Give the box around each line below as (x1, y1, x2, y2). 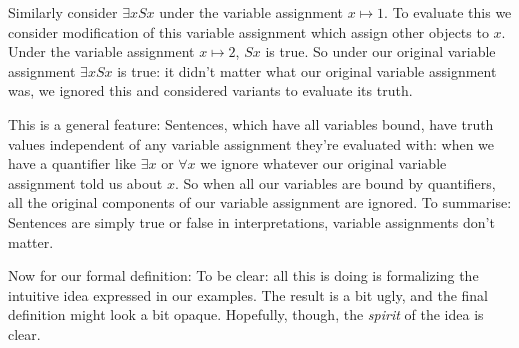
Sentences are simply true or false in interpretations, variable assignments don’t (8, 211, 495, 232)
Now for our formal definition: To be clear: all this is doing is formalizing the (8, 265, 479, 286)
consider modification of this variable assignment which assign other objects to (8, 21, 489, 42)
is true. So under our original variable (265, 41, 496, 62)
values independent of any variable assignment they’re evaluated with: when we (8, 133, 495, 154)
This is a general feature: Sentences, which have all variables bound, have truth (8, 113, 494, 134)
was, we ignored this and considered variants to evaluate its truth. (8, 80, 413, 101)
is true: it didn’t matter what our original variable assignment (117, 60, 497, 81)
